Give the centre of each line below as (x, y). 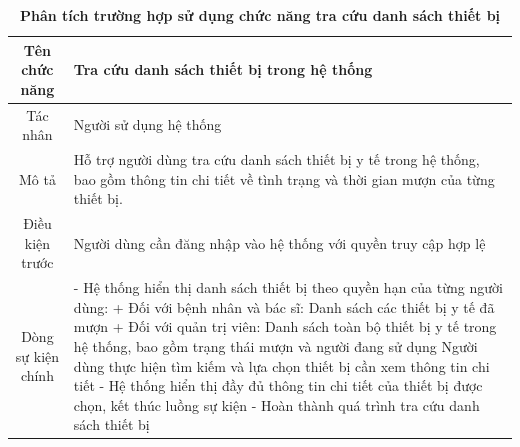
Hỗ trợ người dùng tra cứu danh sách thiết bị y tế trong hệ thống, (276, 159)
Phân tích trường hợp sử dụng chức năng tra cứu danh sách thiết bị (260, 15)
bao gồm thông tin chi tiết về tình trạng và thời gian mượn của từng (284, 178)
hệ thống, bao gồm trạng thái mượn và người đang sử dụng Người (275, 345)
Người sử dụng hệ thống (147, 124)
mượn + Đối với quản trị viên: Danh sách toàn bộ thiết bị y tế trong (285, 326)
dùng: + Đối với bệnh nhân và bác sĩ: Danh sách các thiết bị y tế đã (284, 306)
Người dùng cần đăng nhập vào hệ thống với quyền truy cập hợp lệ (279, 242)
